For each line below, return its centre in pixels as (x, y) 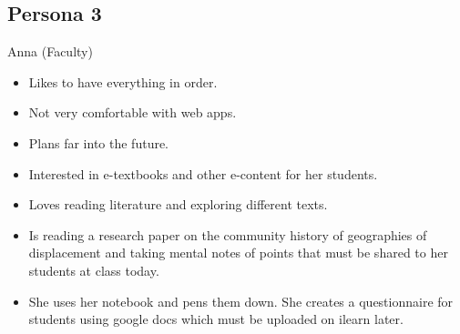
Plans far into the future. (99, 142)
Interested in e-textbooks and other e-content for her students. (203, 173)
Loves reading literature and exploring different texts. (178, 204)
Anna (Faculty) (50, 51)
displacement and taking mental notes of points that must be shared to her (238, 253)
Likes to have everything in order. (123, 81)
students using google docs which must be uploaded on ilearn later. (216, 319)
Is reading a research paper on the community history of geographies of (228, 234)
